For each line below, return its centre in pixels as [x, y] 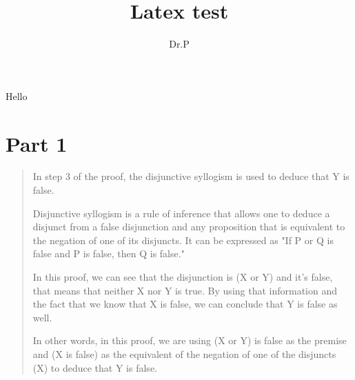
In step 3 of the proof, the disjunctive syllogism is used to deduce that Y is [191, 176]
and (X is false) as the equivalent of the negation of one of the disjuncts [184, 353]
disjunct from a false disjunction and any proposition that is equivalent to [189, 227]
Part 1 [37, 143]
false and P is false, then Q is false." [109, 253]
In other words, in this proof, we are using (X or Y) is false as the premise [190, 340]
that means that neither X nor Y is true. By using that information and [185, 290]
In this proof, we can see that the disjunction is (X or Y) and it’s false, [183, 277]
